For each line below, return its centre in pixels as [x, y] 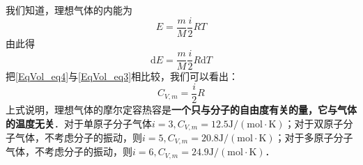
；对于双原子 [314, 123]
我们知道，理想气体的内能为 [69, 10]
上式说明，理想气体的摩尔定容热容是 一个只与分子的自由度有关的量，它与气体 [181, 109]
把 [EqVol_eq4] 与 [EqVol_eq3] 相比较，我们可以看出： [122, 76]
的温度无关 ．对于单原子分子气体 [79, 123]
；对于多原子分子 [314, 137]
